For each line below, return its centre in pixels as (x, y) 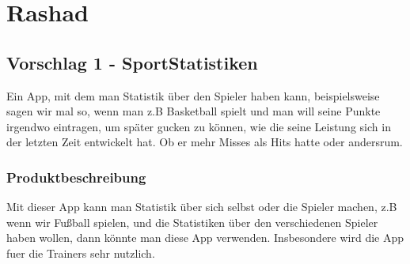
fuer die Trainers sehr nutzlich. (81, 253)
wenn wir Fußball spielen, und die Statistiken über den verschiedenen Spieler (192, 222)
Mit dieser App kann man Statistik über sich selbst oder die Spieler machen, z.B (202, 207)
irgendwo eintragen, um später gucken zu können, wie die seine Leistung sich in (199, 126)
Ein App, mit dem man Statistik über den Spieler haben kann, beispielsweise (193, 95)
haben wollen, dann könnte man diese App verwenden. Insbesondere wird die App (205, 238)
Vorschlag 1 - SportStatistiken (132, 62)
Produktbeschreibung (76, 177)
